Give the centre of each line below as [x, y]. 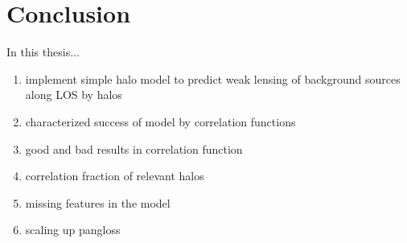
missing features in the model [98, 202]
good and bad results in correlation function [134, 148]
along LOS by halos [74, 95]
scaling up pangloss [73, 230]
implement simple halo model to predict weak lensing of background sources [213, 78]
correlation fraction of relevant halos [115, 176]
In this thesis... [43, 52]
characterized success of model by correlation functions [160, 121]
